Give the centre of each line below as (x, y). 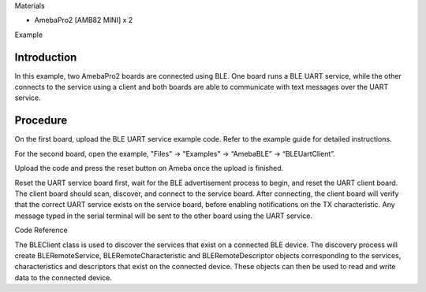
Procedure (41, 121)
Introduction (46, 57)
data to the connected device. (63, 277)
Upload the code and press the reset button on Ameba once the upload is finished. (149, 168)
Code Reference (41, 230)
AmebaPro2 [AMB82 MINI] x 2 (84, 20)
